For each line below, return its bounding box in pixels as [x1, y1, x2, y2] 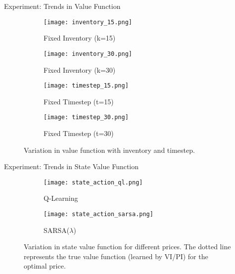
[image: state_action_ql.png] [44, 179, 143, 186]
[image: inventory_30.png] [44, 50, 132, 57]
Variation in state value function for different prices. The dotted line [24, 241, 231, 252]
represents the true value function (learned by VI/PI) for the [24, 251, 208, 261]
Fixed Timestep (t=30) [44, 128, 114, 138]
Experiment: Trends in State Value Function [4, 161, 139, 172]
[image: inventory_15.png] [44, 18, 132, 26]
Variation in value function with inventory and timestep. [24, 144, 195, 155]
